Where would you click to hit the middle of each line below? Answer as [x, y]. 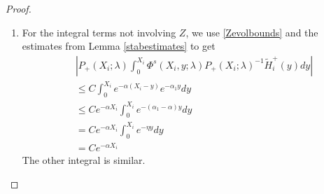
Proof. [19, 8]
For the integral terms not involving [99, 32]
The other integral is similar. [84, 159]
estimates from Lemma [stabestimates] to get [119, 46]
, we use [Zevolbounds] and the [252, 32]
